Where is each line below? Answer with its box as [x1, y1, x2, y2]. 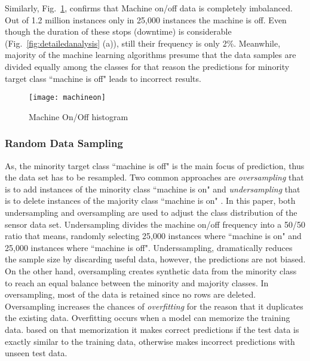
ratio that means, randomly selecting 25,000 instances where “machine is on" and [5, 230, 302, 242]
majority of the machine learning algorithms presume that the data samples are [5, 48, 296, 61]
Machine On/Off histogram [29, 110, 128, 123]
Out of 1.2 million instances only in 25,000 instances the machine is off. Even [5, 13, 287, 26]
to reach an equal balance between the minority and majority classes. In [5, 276, 269, 289]
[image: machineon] [29, 93, 106, 102]
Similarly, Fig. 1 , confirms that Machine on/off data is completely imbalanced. [5, 2, 293, 14]
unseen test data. [5, 347, 67, 359]
